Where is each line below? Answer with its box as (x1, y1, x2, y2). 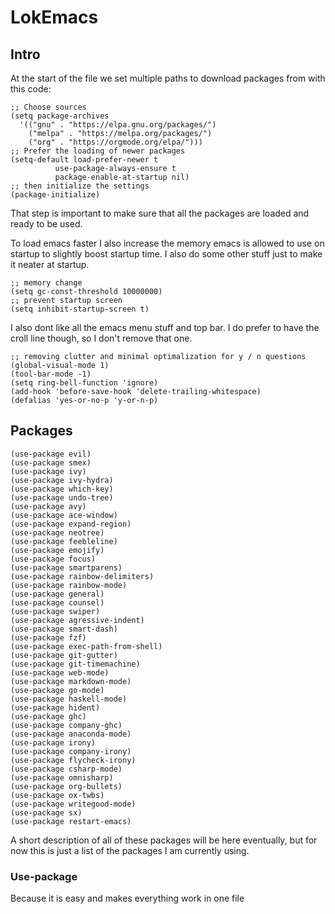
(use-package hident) (10, 702, 101, 713)
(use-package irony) (10, 737, 97, 748)
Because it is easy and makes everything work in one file (10, 892, 245, 905)
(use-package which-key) (10, 484, 114, 494)
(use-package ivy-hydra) (10, 475, 114, 485)
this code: (10, 83, 52, 95)
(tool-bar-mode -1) (10, 369, 92, 379)
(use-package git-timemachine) (10, 659, 141, 669)
